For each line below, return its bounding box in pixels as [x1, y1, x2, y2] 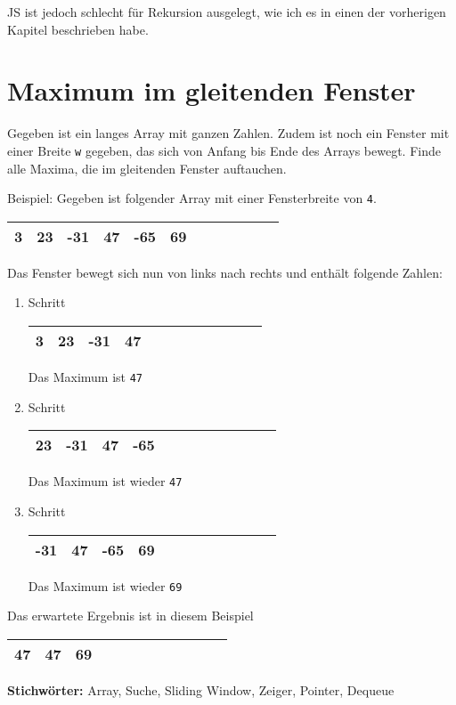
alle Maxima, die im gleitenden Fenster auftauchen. [7, 158, 287, 177]
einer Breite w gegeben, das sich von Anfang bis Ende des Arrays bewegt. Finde [7, 141, 441, 159]
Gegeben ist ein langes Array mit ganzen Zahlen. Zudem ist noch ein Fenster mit [7, 124, 450, 142]
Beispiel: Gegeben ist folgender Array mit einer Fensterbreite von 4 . [7, 189, 377, 207]
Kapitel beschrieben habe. [7, 20, 149, 38]
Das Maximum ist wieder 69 [28, 576, 183, 595]
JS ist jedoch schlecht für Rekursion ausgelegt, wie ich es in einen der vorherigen [7, 3, 446, 20]
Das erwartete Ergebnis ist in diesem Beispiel [7, 606, 254, 625]
